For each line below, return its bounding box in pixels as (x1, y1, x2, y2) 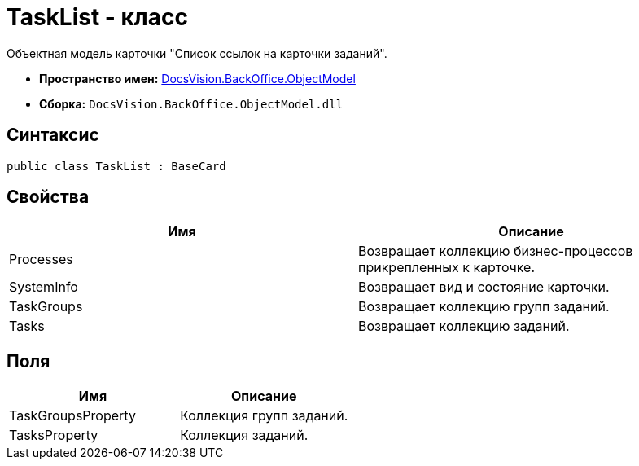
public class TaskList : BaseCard (7, 159, 226, 173)
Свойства (7, 187, 90, 208)
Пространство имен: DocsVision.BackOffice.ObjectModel (39, 71, 356, 86)
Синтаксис (7, 125, 99, 146)
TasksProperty (9, 427, 98, 444)
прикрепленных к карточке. (358, 259, 535, 276)
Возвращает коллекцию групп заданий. (358, 298, 610, 315)
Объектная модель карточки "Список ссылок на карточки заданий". (7, 46, 387, 60)
